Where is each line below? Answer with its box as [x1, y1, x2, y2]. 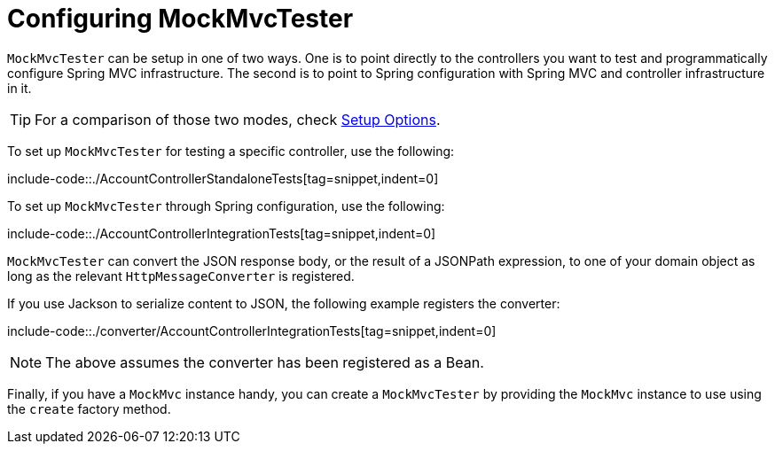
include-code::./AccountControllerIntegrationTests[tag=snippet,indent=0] [7, 225, 436, 241]
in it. [7, 80, 32, 96]
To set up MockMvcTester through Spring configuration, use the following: [7, 198, 445, 214]
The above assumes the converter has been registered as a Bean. [45, 353, 484, 371]
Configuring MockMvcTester [7, 4, 354, 34]
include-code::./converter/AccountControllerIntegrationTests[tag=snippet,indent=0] [7, 323, 497, 338]
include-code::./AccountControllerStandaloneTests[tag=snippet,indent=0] [7, 170, 439, 186]
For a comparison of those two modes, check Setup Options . [35, 110, 441, 128]
